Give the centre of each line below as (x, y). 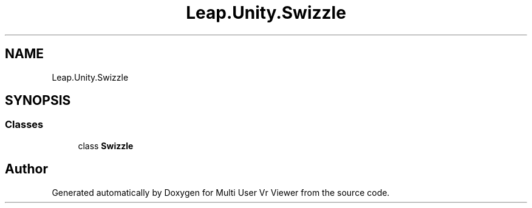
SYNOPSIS (38, 101)
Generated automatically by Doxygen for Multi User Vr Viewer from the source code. (221, 192)
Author (26, 169)
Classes (24, 125)
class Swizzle (106, 146)
